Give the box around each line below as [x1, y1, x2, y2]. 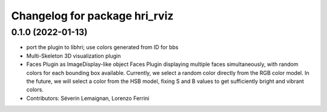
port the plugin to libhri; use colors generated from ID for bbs [26, 44, 179, 51]
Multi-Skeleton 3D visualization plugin [26, 52, 121, 59]
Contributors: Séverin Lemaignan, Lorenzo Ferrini [26, 94, 150, 102]
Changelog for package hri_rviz [11, 9, 174, 22]
